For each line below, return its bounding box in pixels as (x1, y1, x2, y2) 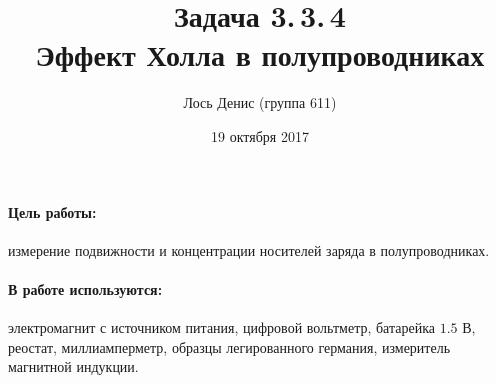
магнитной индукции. (8, 356, 139, 377)
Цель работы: (8, 201, 97, 222)
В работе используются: (8, 278, 163, 299)
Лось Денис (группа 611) (183, 92, 337, 113)
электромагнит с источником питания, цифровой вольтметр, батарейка (8, 317, 435, 338)
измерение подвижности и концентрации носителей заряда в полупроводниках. (8, 239, 490, 260)
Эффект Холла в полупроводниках (35, 34, 485, 75)
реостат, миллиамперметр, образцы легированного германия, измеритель (8, 336, 451, 357)
